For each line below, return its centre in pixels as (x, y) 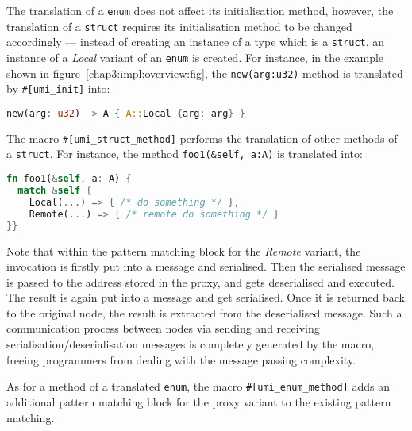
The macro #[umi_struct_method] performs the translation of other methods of (202, 138)
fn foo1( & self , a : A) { (69, 179)
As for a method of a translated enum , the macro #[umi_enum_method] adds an (198, 386)
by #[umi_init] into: (58, 89)
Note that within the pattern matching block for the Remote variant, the (184, 250)
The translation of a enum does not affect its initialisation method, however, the (200, 10)
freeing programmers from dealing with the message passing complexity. (181, 359)
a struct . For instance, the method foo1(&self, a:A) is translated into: (185, 154)
